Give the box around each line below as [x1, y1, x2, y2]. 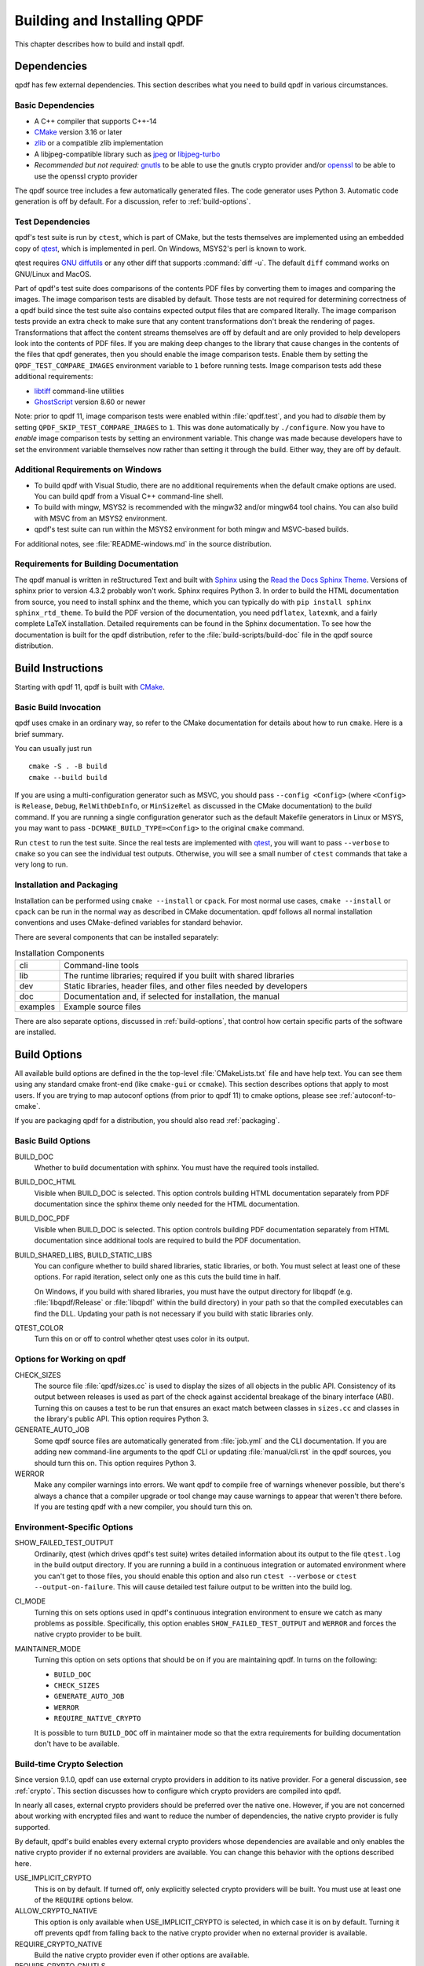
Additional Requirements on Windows [14, 464, 163, 475]
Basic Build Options [14, 1136, 91, 1147]
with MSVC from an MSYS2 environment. [34, 514, 168, 523]
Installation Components [14, 948, 105, 959]
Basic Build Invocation [14, 701, 101, 712]
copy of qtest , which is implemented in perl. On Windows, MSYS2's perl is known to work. [14, 244, 306, 253]
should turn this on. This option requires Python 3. [34, 1458, 196, 1467]
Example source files [64, 1001, 141, 1012]
